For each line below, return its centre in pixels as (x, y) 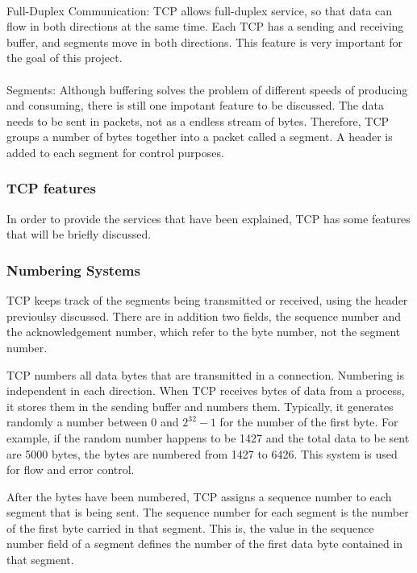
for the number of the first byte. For (309, 422)
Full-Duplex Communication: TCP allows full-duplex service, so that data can (200, 10)
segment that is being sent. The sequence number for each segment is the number (208, 512)
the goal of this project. (65, 58)
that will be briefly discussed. (79, 234)
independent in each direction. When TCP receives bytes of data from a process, (206, 390)
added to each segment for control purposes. (115, 152)
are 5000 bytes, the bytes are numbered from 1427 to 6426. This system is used (202, 453)
